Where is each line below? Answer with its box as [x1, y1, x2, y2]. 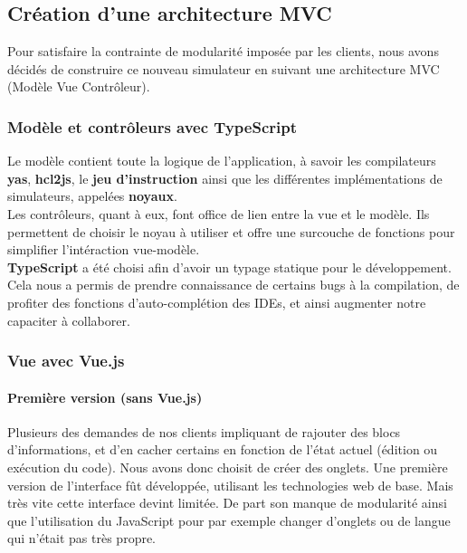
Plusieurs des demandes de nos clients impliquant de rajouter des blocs [7, 422, 401, 441]
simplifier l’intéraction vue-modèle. [7, 240, 200, 259]
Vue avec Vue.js [7, 349, 125, 372]
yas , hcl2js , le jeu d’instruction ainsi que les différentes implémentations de [7, 168, 443, 187]
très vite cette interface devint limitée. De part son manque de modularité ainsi [7, 493, 447, 512]
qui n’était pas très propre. [7, 529, 157, 548]
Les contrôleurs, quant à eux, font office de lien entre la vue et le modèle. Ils [7, 204, 430, 223]
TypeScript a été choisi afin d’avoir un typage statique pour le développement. [7, 257, 452, 276]
